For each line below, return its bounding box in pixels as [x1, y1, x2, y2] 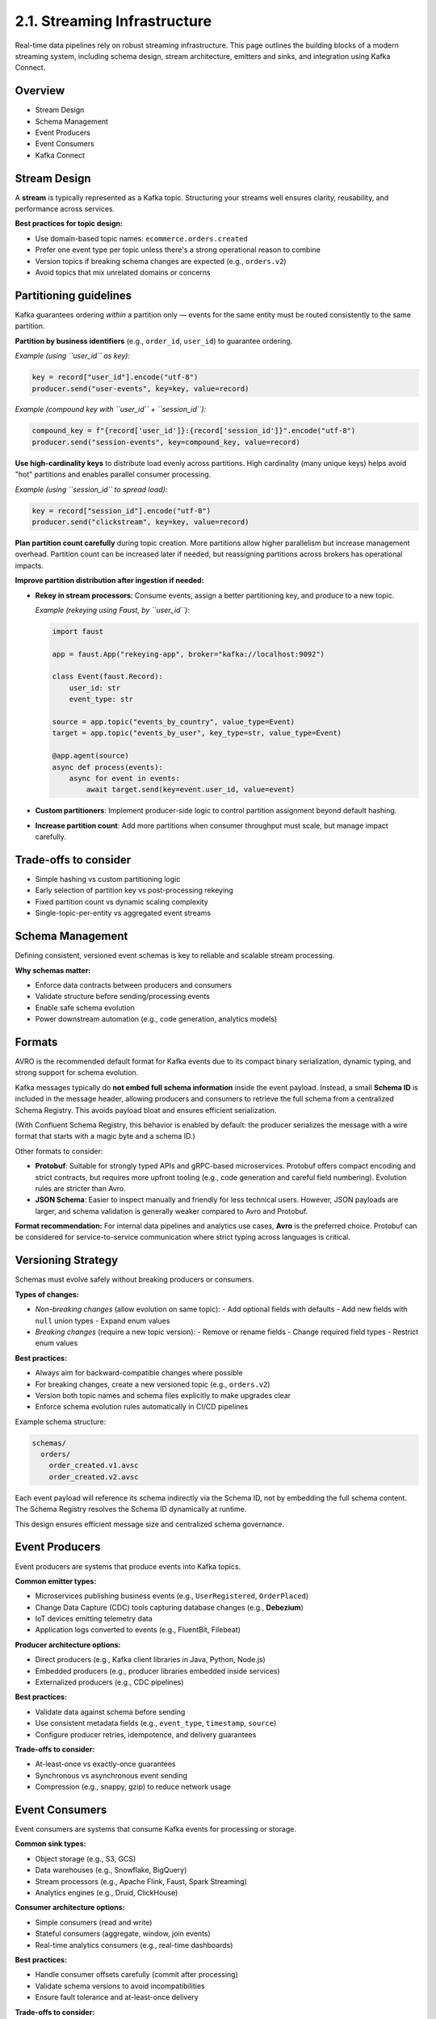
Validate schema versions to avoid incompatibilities [35, 1981, 205, 1991]
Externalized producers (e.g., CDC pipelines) [35, 1677, 184, 1687]
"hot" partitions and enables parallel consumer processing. [15, 469, 212, 480]
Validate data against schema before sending [35, 1706, 186, 1716]
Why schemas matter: [15, 965, 91, 975]
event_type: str [69, 695, 133, 704]
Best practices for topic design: [15, 219, 123, 229]
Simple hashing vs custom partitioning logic [35, 875, 181, 884]
